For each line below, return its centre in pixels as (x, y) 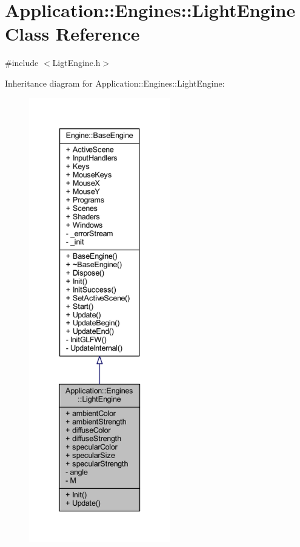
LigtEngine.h (76, 63)
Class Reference (72, 34)
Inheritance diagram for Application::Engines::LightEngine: (115, 83)
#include (22, 63)
